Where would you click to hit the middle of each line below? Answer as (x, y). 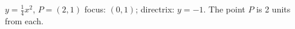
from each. (24, 20)
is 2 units (274, 9)
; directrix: (155, 9)
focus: (95, 9)
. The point (224, 9)
